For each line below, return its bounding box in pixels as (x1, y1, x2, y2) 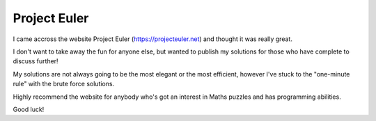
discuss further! (13, 57, 58, 65)
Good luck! (13, 105, 45, 113)
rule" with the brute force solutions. (13, 80, 115, 88)
